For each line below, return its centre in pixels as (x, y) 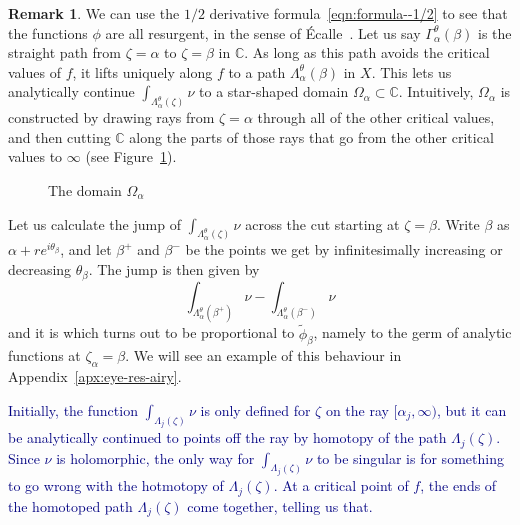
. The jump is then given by (174, 269)
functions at (44, 355)
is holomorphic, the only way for (155, 457)
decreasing (40, 269)
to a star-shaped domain (274, 91)
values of (34, 71)
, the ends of (458, 485)
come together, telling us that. (280, 505)
